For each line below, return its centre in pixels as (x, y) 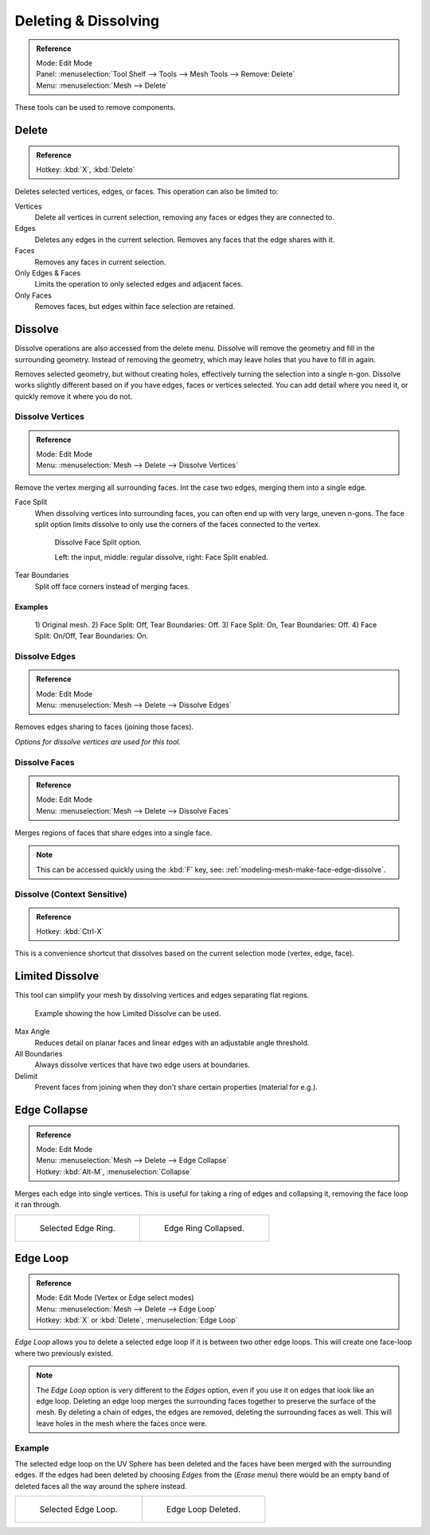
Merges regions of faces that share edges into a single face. (113, 833)
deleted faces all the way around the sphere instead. (101, 1486)
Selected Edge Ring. (77, 1228)
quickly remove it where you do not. (74, 396)
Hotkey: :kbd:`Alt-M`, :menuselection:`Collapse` (114, 1171)
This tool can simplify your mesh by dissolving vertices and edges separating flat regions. (162, 995)
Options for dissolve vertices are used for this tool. (98, 741)
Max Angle (33, 1032)
